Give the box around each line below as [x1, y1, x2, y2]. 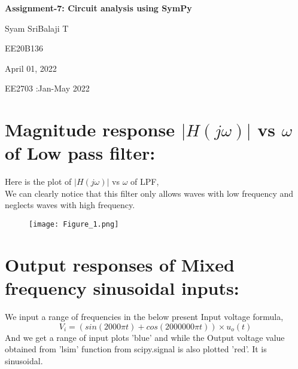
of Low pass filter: [5, 141, 156, 165]
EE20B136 [5, 42, 43, 54]
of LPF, [130, 175, 159, 188]
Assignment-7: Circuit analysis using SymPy [5, 2, 192, 14]
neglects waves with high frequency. [5, 199, 135, 211]
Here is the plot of [5, 175, 72, 188]
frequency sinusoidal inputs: [5, 276, 239, 300]
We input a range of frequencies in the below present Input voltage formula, [5, 310, 284, 323]
